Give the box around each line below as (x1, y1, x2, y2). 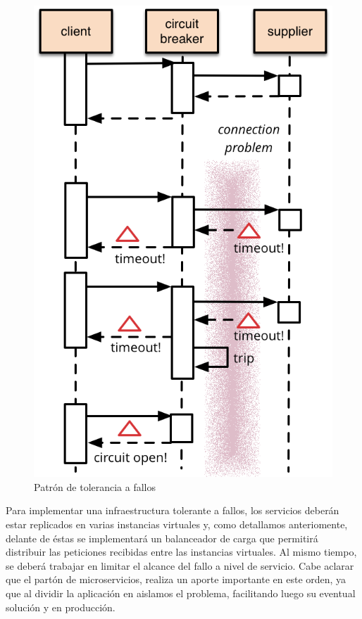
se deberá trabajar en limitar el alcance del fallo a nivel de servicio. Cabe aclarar (6, 558, 354, 573)
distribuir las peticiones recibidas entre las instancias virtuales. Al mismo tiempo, (6, 544, 357, 559)
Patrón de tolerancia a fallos (34, 479, 156, 494)
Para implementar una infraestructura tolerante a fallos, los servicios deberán (6, 503, 339, 518)
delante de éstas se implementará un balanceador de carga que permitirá (6, 530, 318, 545)
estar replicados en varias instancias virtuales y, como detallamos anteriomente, (6, 516, 348, 531)
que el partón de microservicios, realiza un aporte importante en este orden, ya (6, 572, 347, 587)
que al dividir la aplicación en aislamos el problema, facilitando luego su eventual (6, 585, 356, 600)
